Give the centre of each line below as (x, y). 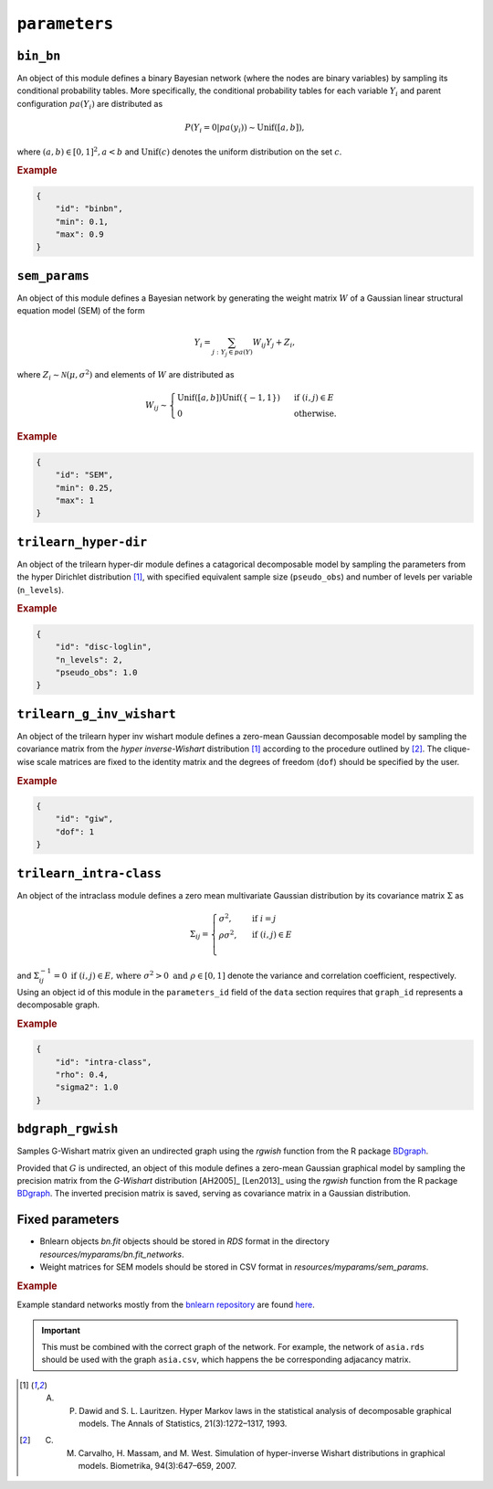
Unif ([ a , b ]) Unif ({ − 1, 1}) (228, 397)
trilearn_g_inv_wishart (97, 714)
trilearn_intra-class (89, 873)
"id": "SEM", (84, 475)
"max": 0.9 (79, 234)
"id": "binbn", (89, 209)
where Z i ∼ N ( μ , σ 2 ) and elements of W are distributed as (126, 376)
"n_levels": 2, (89, 659)
